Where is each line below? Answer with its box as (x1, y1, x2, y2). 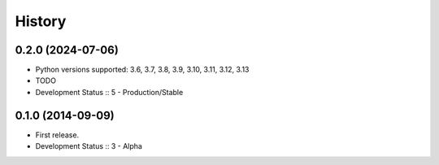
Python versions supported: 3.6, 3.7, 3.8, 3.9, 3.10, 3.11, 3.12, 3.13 (35, 65, 250, 75)
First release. (35, 130, 80, 140)
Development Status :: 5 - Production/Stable (35, 87, 184, 97)
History (15, 12, 67, 30)
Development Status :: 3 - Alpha (35, 141, 142, 151)
